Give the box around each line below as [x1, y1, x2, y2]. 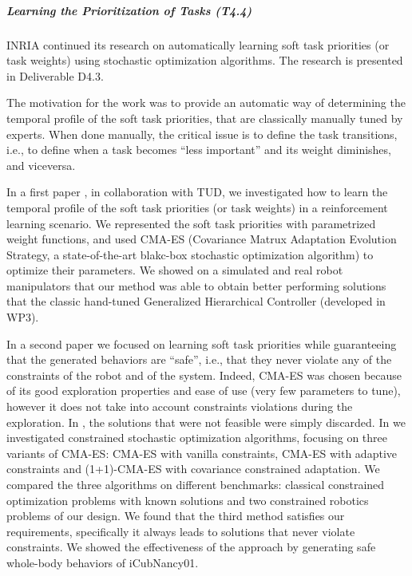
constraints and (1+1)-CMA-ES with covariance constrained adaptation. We [6, 460, 380, 477]
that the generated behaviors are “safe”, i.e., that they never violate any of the [6, 351, 392, 368]
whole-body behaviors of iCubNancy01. [6, 554, 199, 570]
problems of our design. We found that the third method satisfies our [6, 507, 345, 524]
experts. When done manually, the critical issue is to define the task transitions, [6, 125, 398, 142]
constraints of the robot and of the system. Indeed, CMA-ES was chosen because [6, 366, 402, 383]
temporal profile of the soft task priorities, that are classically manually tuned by [6, 109, 403, 126]
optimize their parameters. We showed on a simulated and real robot [6, 262, 343, 278]
